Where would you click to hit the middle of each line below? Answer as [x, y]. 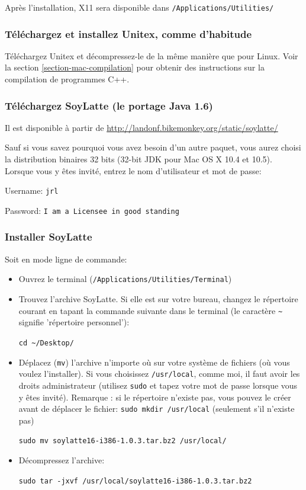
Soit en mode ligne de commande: [66, 259]
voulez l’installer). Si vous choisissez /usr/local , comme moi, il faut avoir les [159, 374]
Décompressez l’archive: [62, 460]
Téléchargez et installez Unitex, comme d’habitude [128, 33]
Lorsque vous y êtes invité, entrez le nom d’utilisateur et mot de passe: [133, 170]
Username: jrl [32, 190]
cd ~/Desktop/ [46, 343]
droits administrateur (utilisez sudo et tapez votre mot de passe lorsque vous [158, 385]
